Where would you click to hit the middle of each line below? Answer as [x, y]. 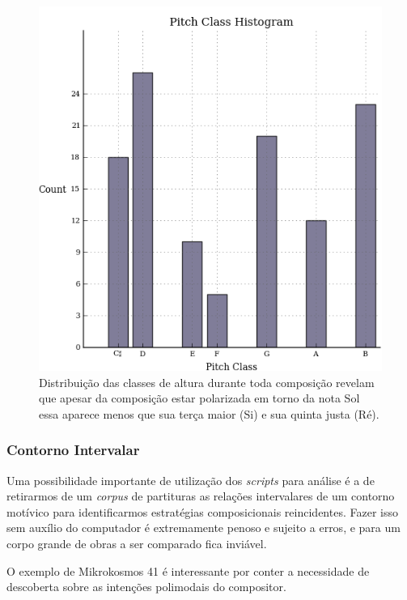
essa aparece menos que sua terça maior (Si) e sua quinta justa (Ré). [209, 413]
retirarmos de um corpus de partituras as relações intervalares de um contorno [201, 496]
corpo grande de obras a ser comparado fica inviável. [137, 544]
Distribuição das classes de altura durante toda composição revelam [207, 382]
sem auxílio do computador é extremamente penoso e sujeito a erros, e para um [203, 528]
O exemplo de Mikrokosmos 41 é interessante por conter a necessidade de [188, 570]
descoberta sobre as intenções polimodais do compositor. [146, 587]
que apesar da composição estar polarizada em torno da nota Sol [199, 398]
